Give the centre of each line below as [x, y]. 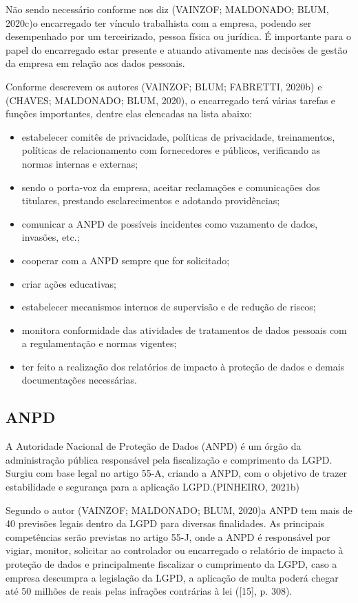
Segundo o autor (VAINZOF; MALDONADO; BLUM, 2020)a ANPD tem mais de [179, 510]
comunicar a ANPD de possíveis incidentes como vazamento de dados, [170, 223]
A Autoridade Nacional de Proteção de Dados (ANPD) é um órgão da [154, 446]
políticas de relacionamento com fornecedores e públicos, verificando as [171, 150]
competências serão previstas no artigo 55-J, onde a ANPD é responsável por [168, 536]
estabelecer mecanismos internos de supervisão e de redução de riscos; [169, 307]
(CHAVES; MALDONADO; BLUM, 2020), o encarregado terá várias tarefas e [171, 100]
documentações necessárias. [79, 380]
